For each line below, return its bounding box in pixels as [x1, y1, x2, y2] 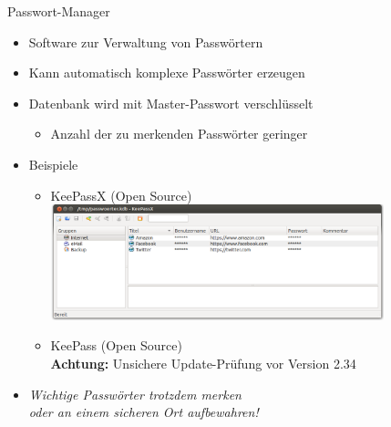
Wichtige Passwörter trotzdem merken [28, 384, 242, 403]
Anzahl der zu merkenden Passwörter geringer [50, 124, 308, 143]
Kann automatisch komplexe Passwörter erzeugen [28, 63, 305, 82]
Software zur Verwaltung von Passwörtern [28, 32, 263, 51]
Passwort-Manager [7, 2, 110, 20]
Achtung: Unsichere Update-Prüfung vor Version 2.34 [50, 353, 356, 372]
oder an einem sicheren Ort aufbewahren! [28, 402, 259, 422]
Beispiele [28, 154, 78, 173]
